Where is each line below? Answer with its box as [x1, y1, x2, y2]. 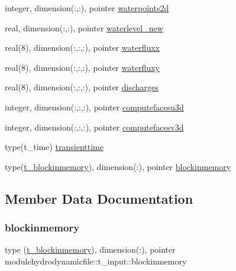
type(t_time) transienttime [5, 141, 104, 153]
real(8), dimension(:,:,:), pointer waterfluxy [5, 61, 160, 73]
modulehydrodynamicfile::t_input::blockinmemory [5, 254, 187, 267]
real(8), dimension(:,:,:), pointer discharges [5, 81, 159, 93]
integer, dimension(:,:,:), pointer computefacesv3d [5, 120, 184, 133]
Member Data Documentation [5, 189, 193, 207]
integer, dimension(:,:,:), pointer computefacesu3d [5, 100, 184, 113]
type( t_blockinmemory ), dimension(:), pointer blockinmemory [5, 160, 231, 172]
